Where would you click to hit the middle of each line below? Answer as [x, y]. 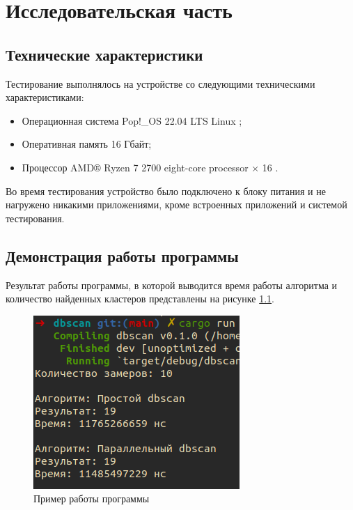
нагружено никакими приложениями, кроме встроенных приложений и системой [176, 204]
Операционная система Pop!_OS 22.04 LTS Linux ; [132, 120]
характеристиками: [45, 97]
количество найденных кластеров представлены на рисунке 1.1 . [140, 299]
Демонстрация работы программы [122, 255]
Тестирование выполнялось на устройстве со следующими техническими [160, 83]
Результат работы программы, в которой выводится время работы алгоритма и [172, 285]
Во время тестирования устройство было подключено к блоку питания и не [166, 191]
